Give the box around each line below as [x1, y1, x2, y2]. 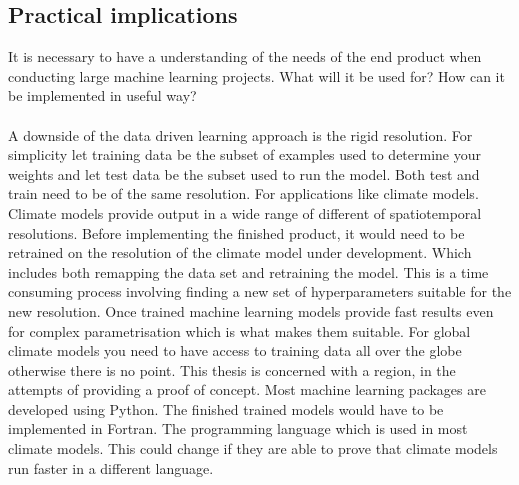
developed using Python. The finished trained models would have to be [8, 398, 444, 419]
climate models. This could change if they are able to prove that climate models [8, 438, 498, 459]
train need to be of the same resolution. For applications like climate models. [8, 183, 479, 204]
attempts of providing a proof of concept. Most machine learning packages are [8, 379, 486, 400]
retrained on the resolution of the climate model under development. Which [8, 242, 472, 263]
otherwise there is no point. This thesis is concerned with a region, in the [8, 359, 456, 380]
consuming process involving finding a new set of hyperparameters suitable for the [8, 281, 512, 302]
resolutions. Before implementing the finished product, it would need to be [8, 222, 465, 243]
